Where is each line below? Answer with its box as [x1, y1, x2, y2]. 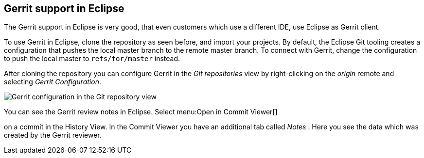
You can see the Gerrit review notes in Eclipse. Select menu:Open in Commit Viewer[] [4, 108, 278, 116]
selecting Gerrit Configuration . [4, 78, 101, 86]
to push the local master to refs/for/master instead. [4, 54, 180, 63]
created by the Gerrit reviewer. [4, 131, 102, 140]
